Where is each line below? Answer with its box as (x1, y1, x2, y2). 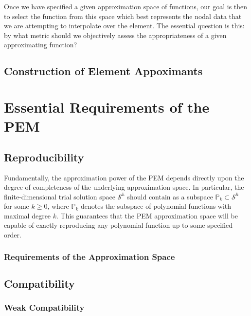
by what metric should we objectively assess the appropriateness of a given (4, 30, 227, 40)
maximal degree (4, 210, 51, 220)
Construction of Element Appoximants (4, 63, 203, 79)
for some (4, 201, 29, 211)
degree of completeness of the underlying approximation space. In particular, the (4, 182, 244, 192)
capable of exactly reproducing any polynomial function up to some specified (4, 220, 233, 230)
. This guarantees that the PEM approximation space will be (56, 210, 238, 220)
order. (4, 230, 21, 240)
